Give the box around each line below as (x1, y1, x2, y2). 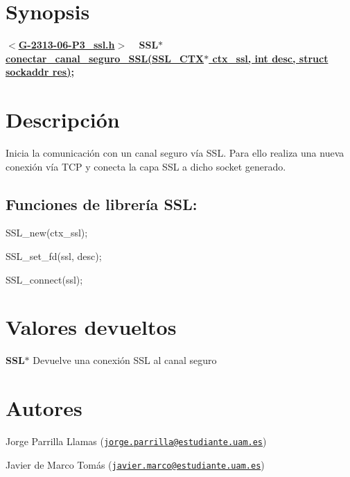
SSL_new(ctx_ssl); (6, 225, 88, 240)
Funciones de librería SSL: (6, 193, 198, 214)
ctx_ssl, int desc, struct (212, 51, 329, 65)
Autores (6, 394, 82, 422)
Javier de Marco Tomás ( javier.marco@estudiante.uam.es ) (6, 457, 265, 471)
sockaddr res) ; (6, 64, 74, 79)
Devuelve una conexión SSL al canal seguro (33, 353, 217, 367)
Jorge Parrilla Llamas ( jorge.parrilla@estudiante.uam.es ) (6, 434, 267, 449)
